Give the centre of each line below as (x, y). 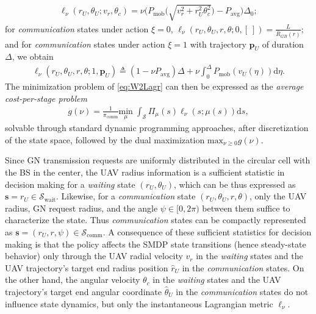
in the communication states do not (242, 291)
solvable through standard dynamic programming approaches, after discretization (157, 128)
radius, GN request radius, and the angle (81, 208)
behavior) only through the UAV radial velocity (94, 256)
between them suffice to (246, 208)
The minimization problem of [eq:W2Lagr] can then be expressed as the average (154, 86)
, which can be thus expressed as (235, 184)
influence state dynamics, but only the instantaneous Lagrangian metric (139, 303)
